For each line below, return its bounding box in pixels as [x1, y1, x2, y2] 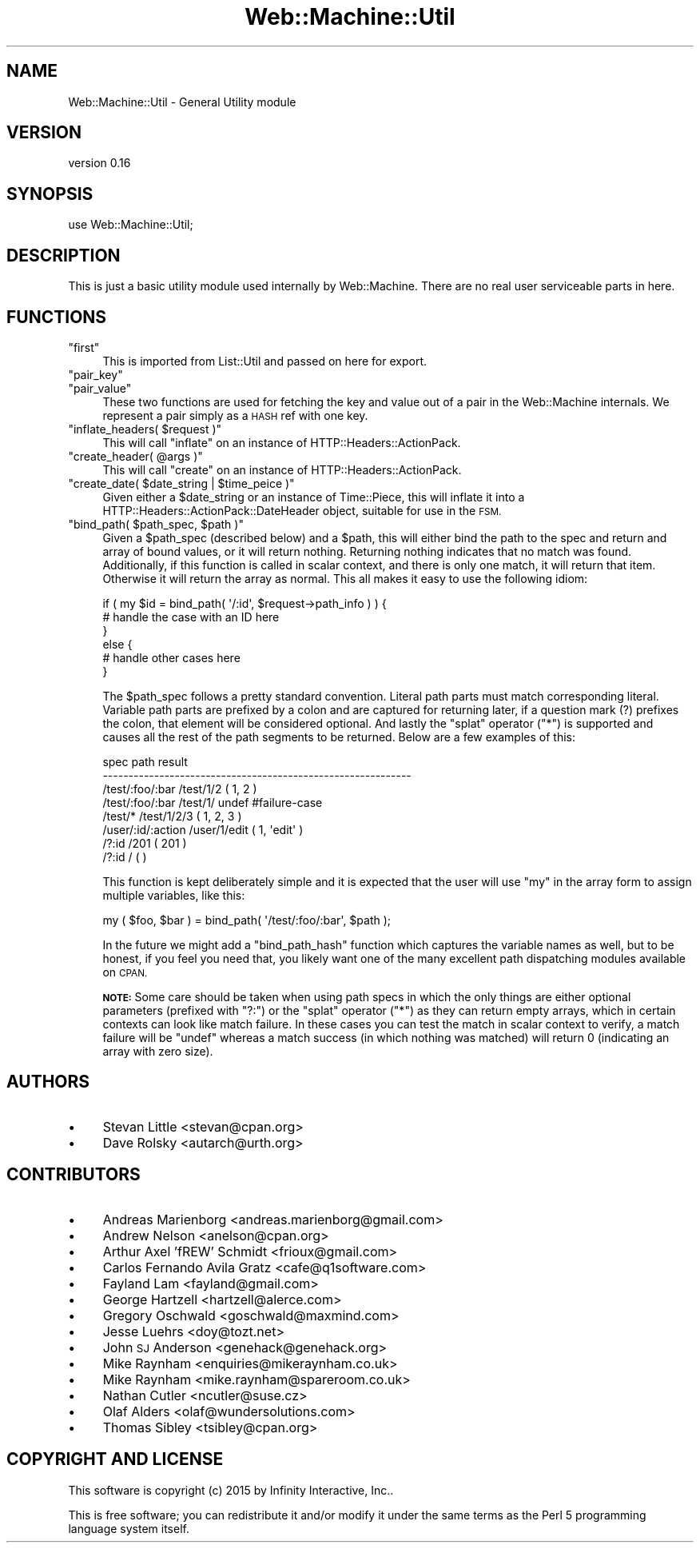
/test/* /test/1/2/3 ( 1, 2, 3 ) [102, 808, 242, 823]
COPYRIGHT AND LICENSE [6, 1449, 224, 1470]
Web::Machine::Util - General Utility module [68, 94, 296, 109]
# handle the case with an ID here [102, 609, 280, 624]
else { [102, 637, 133, 651]
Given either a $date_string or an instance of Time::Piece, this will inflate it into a [102, 489, 525, 504]
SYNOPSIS [6, 183, 93, 204]
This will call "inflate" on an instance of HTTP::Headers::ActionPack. [102, 435, 461, 449]
